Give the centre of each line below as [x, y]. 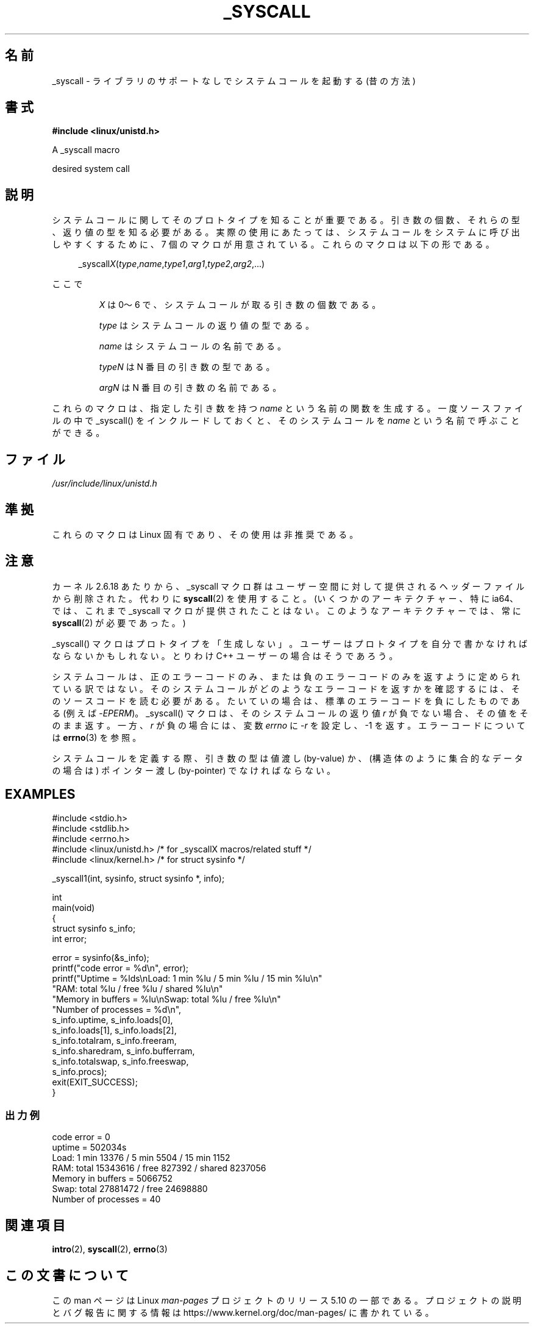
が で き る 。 [78, 433]
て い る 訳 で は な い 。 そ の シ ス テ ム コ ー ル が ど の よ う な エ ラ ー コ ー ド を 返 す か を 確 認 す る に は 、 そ [286, 688]
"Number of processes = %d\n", [117, 1009]
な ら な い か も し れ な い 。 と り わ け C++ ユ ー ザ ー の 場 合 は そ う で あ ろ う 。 [225, 655]
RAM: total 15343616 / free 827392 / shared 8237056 [159, 1168]
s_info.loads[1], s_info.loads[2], [114, 1030]
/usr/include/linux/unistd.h [105, 484]
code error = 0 [81, 1137]
